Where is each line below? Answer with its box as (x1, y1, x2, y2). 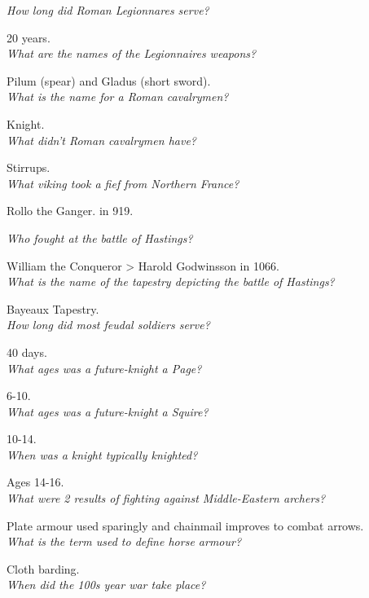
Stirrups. (7, 159, 51, 176)
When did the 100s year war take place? (7, 576, 206, 593)
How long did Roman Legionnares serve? (7, 2, 209, 18)
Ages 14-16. (7, 473, 64, 490)
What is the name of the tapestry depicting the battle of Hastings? (7, 273, 335, 290)
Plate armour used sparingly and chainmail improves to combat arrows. (7, 517, 364, 534)
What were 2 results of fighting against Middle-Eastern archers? (7, 490, 326, 507)
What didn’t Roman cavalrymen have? (7, 131, 196, 148)
